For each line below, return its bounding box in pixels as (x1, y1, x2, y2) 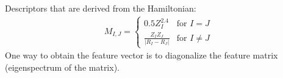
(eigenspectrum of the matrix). (5, 60, 120, 73)
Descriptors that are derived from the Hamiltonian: (5, 2, 196, 14)
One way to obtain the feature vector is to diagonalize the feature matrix (5, 49, 278, 62)
